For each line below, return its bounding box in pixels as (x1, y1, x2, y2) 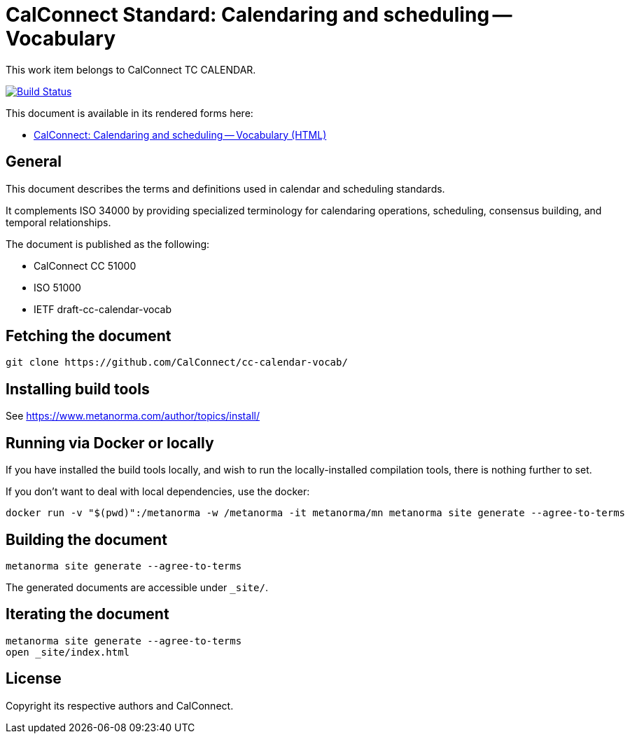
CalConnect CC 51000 (34, 259, 136, 272)
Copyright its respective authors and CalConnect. (6, 699, 234, 712)
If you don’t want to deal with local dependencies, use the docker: (6, 485, 310, 498)
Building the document (6, 530, 167, 548)
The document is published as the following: (6, 237, 210, 250)
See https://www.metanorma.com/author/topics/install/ (6, 410, 260, 422)
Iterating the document (6, 605, 169, 623)
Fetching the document (6, 327, 171, 345)
